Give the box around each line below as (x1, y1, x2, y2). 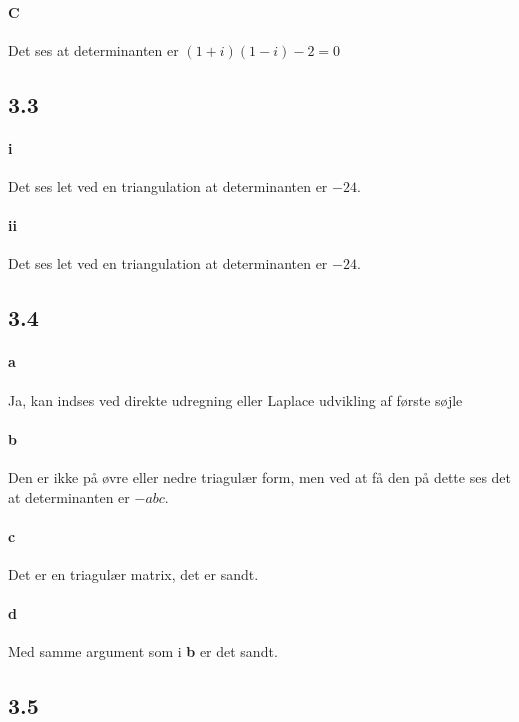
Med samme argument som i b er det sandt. (8, 641, 278, 662)
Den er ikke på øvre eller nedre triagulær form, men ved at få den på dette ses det (8, 466, 512, 487)
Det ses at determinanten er (8, 39, 179, 60)
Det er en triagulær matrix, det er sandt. (8, 563, 259, 584)
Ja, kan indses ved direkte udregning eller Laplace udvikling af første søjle (8, 389, 463, 410)
